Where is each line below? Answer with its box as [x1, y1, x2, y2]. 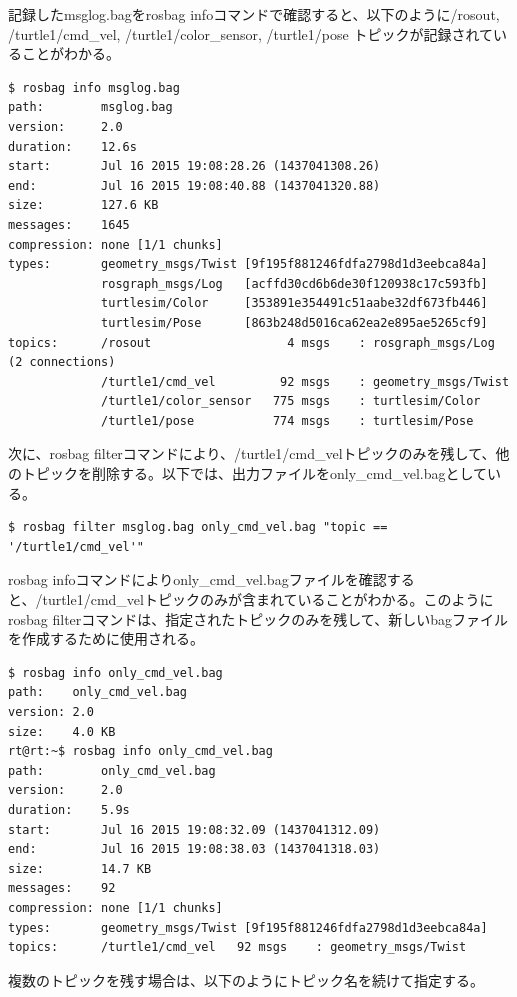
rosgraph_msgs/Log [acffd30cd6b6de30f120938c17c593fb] [101, 276, 488, 291]
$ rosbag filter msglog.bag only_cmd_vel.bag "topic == [8, 520, 388, 535]
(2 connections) [8, 355, 116, 370]
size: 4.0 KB [8, 724, 116, 739]
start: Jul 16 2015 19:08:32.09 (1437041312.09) [8, 822, 381, 837]
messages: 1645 [8, 217, 130, 232]
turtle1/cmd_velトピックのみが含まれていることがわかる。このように [42, 589, 494, 610]
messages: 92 [8, 881, 116, 896]
